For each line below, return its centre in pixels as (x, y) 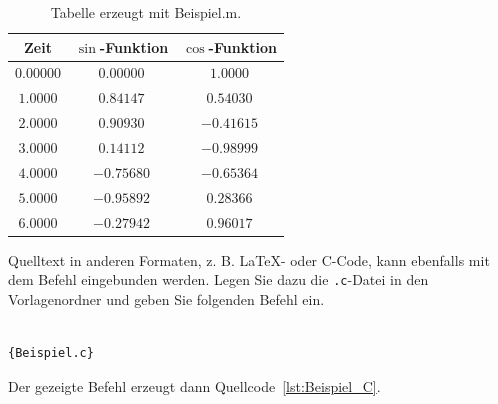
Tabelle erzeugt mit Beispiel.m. (146, 12)
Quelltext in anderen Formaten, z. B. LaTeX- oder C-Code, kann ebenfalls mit (249, 259)
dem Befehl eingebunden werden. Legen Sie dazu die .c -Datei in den (218, 279)
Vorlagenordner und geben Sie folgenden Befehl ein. (166, 298)
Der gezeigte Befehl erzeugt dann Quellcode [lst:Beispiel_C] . (194, 385)
